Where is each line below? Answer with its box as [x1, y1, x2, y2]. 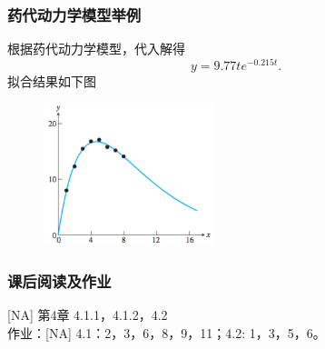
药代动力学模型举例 [7, 3, 142, 25]
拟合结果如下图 [7, 71, 96, 90]
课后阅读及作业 [7, 269, 112, 292]
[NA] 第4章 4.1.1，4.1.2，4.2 [7, 304, 168, 324]
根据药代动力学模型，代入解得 [7, 39, 185, 58]
